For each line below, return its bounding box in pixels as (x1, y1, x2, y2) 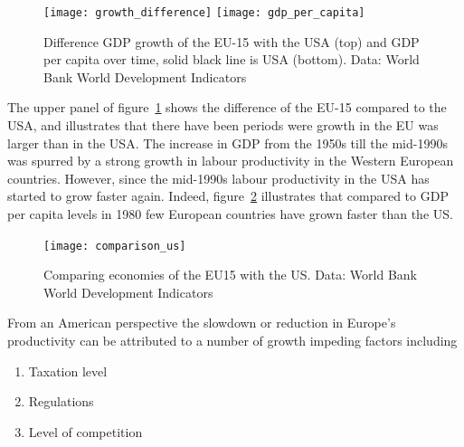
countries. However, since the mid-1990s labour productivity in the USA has (7, 168, 430, 187)
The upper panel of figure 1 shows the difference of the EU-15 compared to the (7, 98, 447, 117)
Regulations (28, 392, 94, 411)
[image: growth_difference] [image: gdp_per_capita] (43, 6, 365, 19)
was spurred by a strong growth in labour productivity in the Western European (7, 151, 454, 170)
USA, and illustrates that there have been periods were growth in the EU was (7, 116, 439, 135)
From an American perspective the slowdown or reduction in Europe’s (7, 313, 396, 332)
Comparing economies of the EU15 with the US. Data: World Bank (43, 265, 417, 284)
